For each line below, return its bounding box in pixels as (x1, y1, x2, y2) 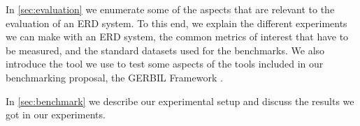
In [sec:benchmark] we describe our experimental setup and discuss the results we (6, 93, 354, 108)
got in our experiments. (6, 107, 106, 122)
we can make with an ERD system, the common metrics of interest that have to (6, 29, 349, 44)
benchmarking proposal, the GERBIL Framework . (6, 70, 223, 84)
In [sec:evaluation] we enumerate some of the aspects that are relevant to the (6, 2, 335, 16)
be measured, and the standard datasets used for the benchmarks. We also (6, 42, 325, 57)
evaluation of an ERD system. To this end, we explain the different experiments (6, 15, 347, 30)
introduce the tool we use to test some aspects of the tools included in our (6, 56, 324, 71)
